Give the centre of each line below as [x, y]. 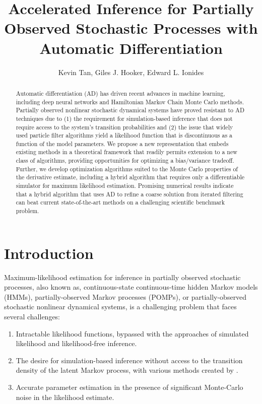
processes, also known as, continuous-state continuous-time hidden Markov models [131, 287]
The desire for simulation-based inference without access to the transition [129, 360]
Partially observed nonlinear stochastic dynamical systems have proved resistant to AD [130, 110]
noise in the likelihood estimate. [65, 397]
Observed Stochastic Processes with [131, 28]
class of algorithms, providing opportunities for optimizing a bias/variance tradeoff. [125, 160]
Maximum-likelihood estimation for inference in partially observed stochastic [122, 277]
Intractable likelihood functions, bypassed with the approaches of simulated [132, 333]
